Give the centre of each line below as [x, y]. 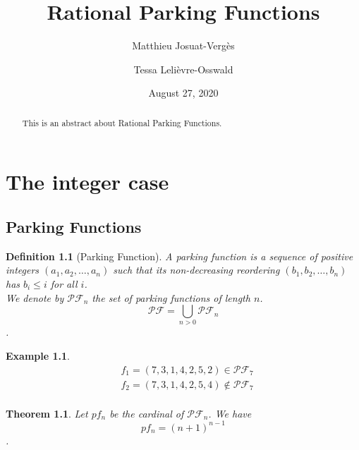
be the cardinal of [147, 413]
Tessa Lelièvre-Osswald [183, 69]
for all [64, 283]
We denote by [35, 297]
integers [23, 270]
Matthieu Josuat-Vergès [183, 45]
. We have [230, 413]
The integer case [87, 182]
